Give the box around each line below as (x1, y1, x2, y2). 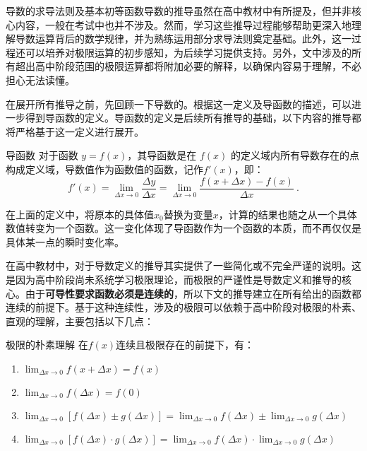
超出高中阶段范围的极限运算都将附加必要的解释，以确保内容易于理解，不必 (15, 59, 361, 74)
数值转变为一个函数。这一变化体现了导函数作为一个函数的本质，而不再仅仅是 (6, 221, 361, 235)
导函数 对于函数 (6, 148, 78, 163)
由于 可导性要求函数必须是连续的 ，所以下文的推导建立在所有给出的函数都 (25, 286, 361, 300)
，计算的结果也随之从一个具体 (218, 206, 357, 221)
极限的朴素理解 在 (6, 337, 88, 352)
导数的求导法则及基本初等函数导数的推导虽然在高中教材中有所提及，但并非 (6, 4, 351, 18)
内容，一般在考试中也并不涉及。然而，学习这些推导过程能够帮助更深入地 (15, 17, 351, 32)
